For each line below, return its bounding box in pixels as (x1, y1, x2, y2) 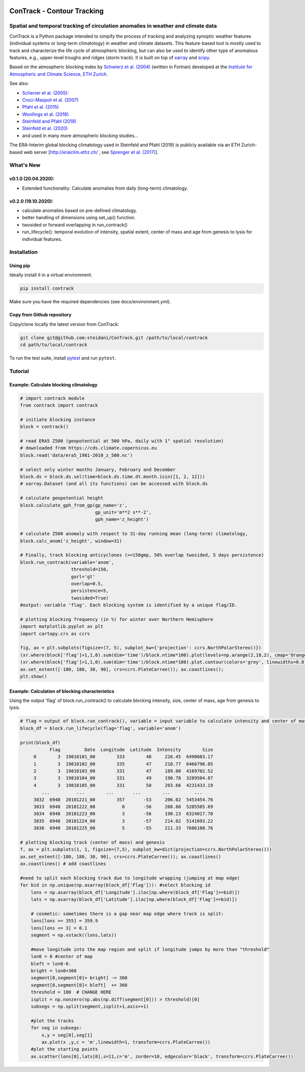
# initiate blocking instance (20, 416, 96, 423)
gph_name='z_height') (95, 516, 149, 522)
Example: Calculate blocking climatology (9, 381, 98, 387)
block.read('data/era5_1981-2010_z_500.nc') (20, 452, 133, 458)
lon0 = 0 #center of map (30, 954, 93, 959)
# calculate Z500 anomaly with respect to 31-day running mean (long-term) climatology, (20, 531, 249, 537)
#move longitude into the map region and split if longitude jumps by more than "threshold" (30, 946, 269, 952)
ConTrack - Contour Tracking (9, 7, 104, 15)
